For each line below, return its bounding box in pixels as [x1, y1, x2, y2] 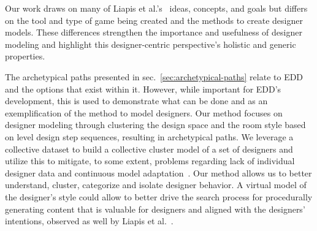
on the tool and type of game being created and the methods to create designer [5, 13, 303, 26]
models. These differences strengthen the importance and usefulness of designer [5, 26, 302, 39]
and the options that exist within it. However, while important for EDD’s [5, 82, 281, 95]
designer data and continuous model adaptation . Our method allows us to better [5, 166, 312, 179]
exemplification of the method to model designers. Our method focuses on [5, 106, 283, 119]
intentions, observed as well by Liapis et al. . [5, 214, 174, 227]
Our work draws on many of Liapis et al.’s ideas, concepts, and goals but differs [5, 2, 308, 14]
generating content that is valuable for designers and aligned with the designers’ [5, 202, 305, 215]
